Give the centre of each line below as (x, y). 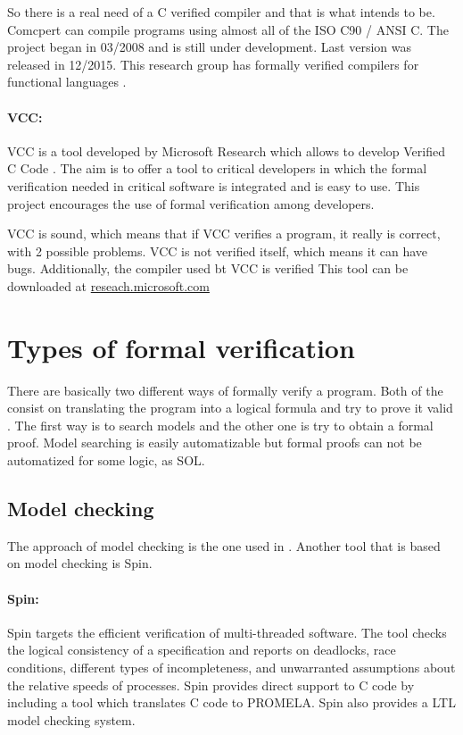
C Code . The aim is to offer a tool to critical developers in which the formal (217, 168)
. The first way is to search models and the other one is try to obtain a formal (220, 425)
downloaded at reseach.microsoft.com (108, 285)
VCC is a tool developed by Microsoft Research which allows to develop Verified (226, 150)
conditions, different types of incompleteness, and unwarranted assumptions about (231, 667)
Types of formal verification (181, 347)
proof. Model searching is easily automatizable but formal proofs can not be (215, 443)
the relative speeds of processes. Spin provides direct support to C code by (211, 685)
